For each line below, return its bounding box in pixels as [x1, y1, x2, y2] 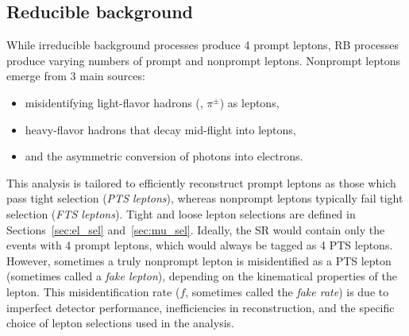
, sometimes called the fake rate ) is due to [185, 283, 389, 299]
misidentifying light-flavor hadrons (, [25, 94, 203, 110]
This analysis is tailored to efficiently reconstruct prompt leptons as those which [6, 174, 396, 191]
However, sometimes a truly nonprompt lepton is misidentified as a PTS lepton [6, 252, 392, 268]
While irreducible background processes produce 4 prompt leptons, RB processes [6, 37, 399, 53]
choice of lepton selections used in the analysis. [6, 315, 234, 331]
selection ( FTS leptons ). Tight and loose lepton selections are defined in [6, 205, 356, 222]
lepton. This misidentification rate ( [6, 283, 180, 299]
